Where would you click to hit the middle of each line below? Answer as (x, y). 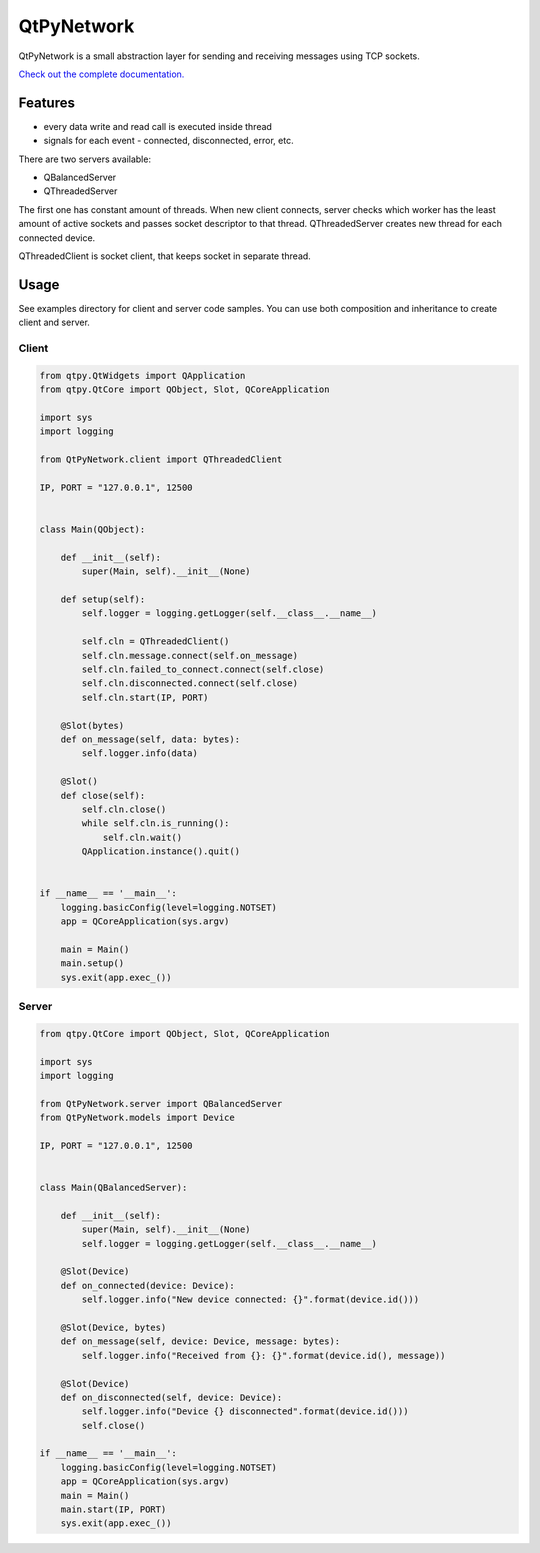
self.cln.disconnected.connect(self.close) (190, 683)
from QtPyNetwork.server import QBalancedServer (161, 1103)
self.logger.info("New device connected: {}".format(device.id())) (250, 1299)
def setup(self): (103, 599)
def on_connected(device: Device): (147, 1285)
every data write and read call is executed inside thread (157, 126)
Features (46, 102)
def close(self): (103, 795)
